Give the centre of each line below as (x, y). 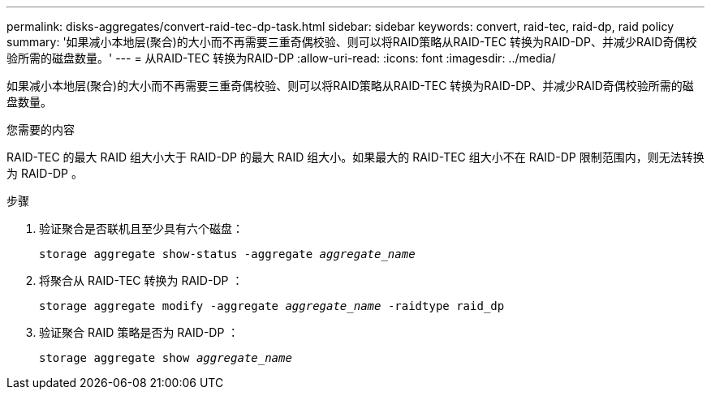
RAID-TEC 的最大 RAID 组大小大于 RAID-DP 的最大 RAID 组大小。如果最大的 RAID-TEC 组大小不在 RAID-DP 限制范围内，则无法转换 (355, 157)
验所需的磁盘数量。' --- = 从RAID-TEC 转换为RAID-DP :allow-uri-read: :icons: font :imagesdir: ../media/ (281, 58)
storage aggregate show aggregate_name (166, 358)
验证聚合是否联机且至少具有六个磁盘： (141, 228)
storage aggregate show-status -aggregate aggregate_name (227, 254)
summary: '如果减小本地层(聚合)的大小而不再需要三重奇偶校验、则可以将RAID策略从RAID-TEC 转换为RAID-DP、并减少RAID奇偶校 (352, 42)
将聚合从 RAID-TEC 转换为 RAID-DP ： (141, 280)
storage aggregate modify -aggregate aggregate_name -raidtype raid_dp (272, 306)
